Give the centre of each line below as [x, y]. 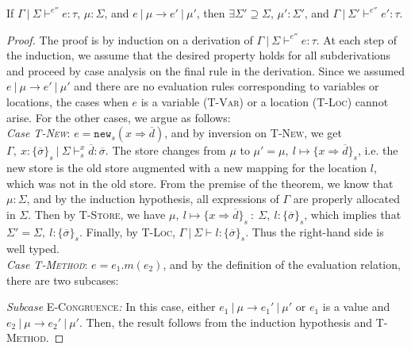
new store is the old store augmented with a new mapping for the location [187, 167]
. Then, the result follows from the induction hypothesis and [226, 322]
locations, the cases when [67, 101]
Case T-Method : [47, 264]
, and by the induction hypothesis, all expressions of [153, 199]
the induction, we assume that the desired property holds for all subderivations [199, 55]
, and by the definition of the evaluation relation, [282, 264]
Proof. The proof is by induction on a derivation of [130, 39]
